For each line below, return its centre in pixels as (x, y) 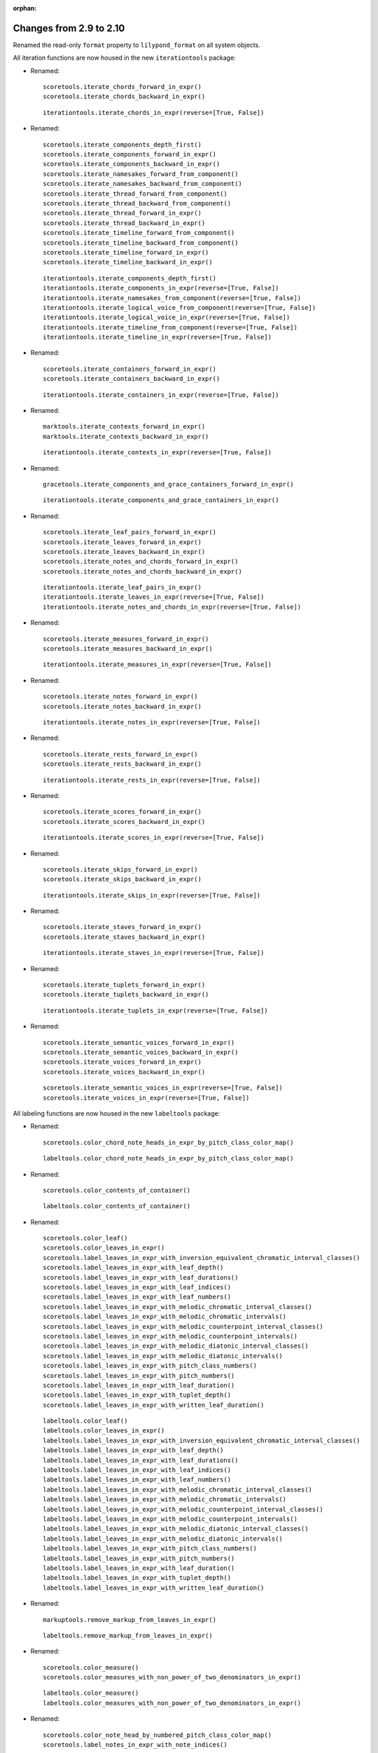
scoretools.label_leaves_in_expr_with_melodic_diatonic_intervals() (163, 1356)
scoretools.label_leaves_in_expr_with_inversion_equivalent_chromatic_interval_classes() (202, 1258)
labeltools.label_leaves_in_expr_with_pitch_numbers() (139, 1558)
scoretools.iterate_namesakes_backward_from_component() (143, 184)
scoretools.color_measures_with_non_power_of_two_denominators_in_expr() (172, 1677)
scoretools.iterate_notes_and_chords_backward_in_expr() (143, 571)
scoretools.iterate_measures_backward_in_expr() (128, 649)
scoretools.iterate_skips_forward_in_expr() (121, 869)
